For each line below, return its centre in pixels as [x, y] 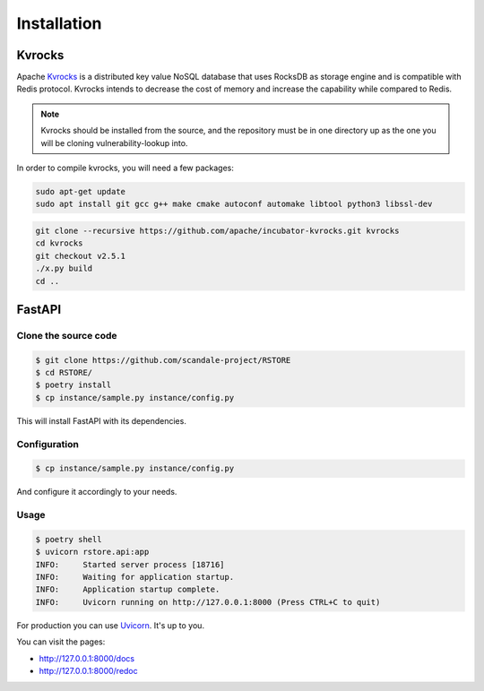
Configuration [48, 444]
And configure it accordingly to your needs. [97, 492]
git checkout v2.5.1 [80, 256]
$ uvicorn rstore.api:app [92, 552]
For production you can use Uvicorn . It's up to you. [111, 625]
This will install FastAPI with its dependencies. [102, 420]
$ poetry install [73, 385]
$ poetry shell [69, 539]
